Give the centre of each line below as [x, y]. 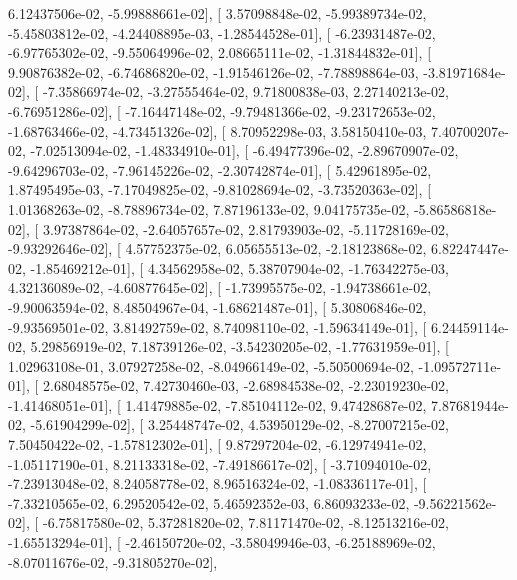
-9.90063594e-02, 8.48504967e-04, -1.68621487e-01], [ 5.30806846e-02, [217, 306]
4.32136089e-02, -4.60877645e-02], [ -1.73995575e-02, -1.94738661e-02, [220, 287]
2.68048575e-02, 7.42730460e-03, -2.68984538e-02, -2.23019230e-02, [245, 385]
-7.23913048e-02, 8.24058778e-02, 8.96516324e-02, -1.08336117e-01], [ [217, 483]
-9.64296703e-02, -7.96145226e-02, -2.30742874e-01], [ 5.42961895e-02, [220, 169]
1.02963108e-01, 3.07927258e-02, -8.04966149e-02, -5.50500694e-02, [211, 365]
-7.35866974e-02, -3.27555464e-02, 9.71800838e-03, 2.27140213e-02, [245, 91]
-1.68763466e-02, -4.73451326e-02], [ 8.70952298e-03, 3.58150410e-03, [217, 130]
